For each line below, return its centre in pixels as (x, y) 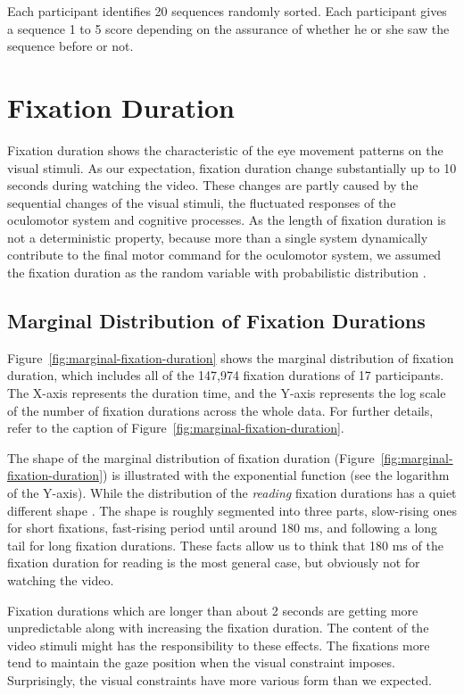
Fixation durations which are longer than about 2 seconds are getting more (213, 610)
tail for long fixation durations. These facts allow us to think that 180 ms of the (225, 545)
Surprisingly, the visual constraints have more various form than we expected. (220, 679)
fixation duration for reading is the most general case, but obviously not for (214, 563)
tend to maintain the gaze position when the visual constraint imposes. (201, 662)
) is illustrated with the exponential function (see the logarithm (276, 475)
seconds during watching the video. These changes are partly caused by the (213, 185)
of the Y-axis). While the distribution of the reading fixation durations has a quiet (232, 493)
